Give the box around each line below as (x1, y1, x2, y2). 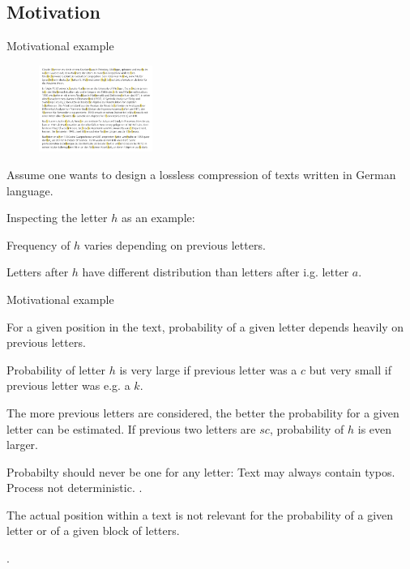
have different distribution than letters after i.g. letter (82, 263, 349, 280)
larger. (6, 436, 38, 453)
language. (6, 182, 53, 199)
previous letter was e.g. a (6, 377, 130, 394)
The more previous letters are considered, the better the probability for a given (6, 404, 399, 421)
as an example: (121, 209, 195, 226)
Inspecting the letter (6, 209, 108, 226)
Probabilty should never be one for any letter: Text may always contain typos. (6, 463, 395, 480)
